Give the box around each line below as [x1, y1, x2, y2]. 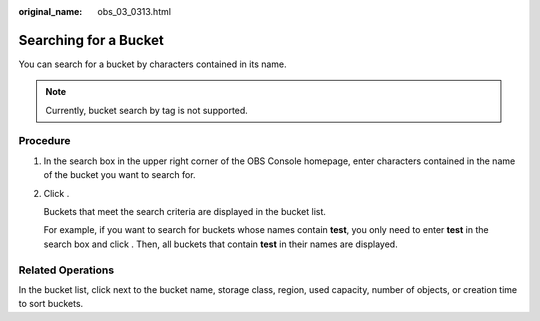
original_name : [18, 6, 83, 17]
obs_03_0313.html [97, 6, 172, 17]
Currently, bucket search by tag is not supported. [45, 104, 249, 116]
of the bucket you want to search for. [43, 169, 196, 181]
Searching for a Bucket [18, 31, 164, 49]
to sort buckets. [18, 298, 84, 310]
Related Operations [18, 263, 115, 277]
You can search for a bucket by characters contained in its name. [18, 58, 287, 70]
